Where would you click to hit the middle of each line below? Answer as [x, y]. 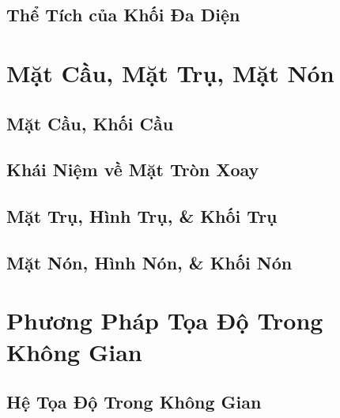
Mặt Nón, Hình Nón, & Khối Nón [149, 262]
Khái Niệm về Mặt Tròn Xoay [133, 169]
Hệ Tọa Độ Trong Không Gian [134, 402]
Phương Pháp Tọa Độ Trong [165, 320]
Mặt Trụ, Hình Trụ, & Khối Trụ [142, 216]
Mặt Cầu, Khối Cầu [90, 123]
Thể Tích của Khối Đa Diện [123, 15]
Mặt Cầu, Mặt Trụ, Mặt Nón [170, 72]
